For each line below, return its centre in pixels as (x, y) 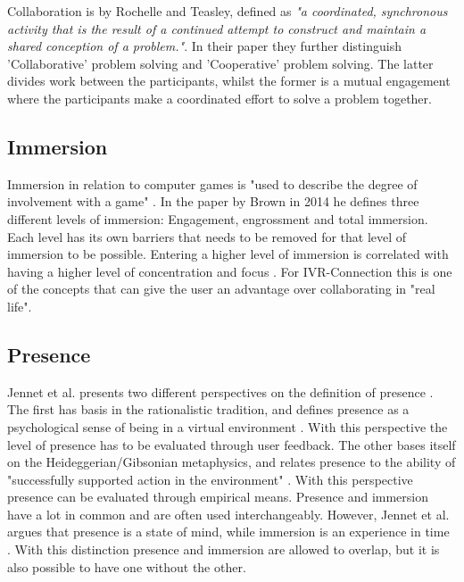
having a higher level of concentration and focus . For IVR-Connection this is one (230, 271)
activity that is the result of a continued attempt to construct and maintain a (217, 28)
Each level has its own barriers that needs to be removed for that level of (207, 236)
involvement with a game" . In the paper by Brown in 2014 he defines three (213, 201)
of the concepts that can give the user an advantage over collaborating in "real (221, 289)
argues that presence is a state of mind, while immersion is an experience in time (228, 532)
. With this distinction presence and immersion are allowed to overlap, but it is (224, 549)
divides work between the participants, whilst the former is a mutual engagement (229, 81)
